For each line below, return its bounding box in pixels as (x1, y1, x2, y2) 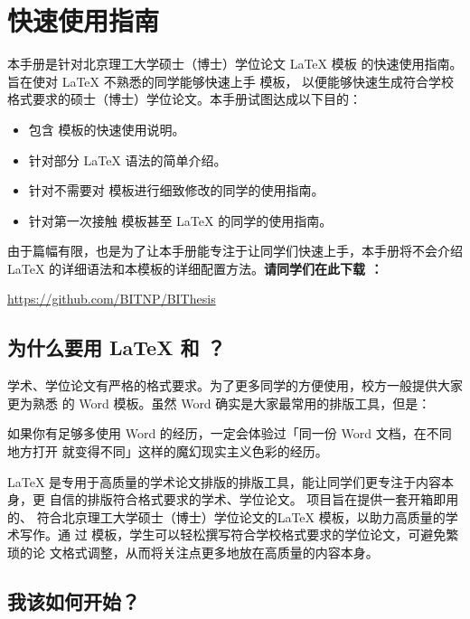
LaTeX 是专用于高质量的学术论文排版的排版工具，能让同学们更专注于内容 (7, 472, 442, 491)
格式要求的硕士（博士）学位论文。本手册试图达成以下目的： (7, 89, 362, 108)
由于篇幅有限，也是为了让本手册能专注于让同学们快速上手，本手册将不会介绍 (7, 241, 463, 260)
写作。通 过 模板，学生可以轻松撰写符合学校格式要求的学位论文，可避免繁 (19, 525, 459, 544)
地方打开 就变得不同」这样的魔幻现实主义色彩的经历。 (7, 442, 328, 461)
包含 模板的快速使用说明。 (28, 119, 185, 138)
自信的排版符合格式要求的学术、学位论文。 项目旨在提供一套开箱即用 (49, 490, 459, 509)
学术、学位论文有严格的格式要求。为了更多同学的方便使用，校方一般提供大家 (7, 376, 463, 395)
